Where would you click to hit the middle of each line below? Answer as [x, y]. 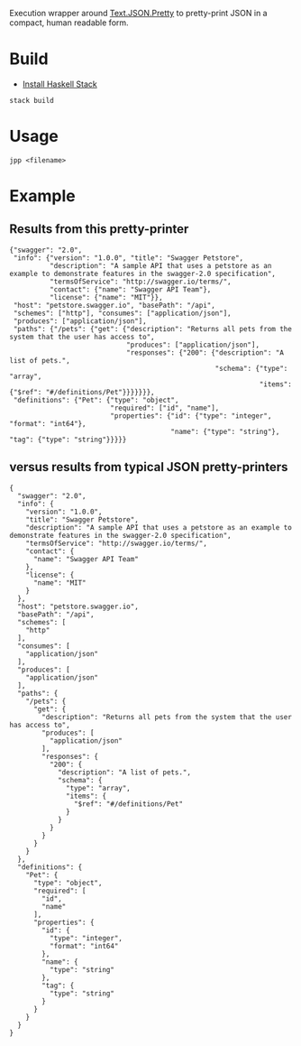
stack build [32, 100]
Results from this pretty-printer [99, 229]
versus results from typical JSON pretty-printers [149, 467]
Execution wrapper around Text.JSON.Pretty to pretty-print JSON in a [138, 13]
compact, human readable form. [69, 23]
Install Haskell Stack [59, 84]
